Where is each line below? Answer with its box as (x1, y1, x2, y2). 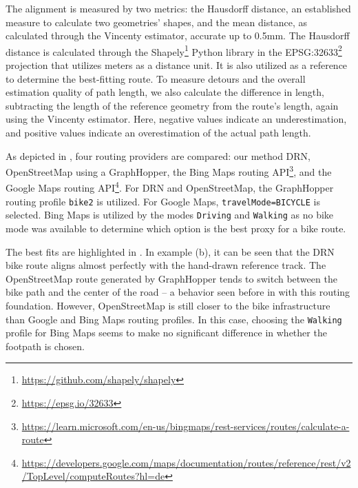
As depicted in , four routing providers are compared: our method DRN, (6, 148, 311, 163)
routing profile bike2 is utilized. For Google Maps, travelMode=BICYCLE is (6, 194, 321, 208)
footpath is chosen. (6, 338, 85, 353)
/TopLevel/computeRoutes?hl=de (21, 469, 165, 483)
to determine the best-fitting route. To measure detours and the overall (6, 71, 306, 85)
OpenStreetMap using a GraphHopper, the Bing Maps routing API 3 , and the (6, 163, 332, 179)
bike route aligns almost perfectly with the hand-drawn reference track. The (6, 258, 326, 272)
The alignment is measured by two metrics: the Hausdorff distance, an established (6, 1, 351, 15)
